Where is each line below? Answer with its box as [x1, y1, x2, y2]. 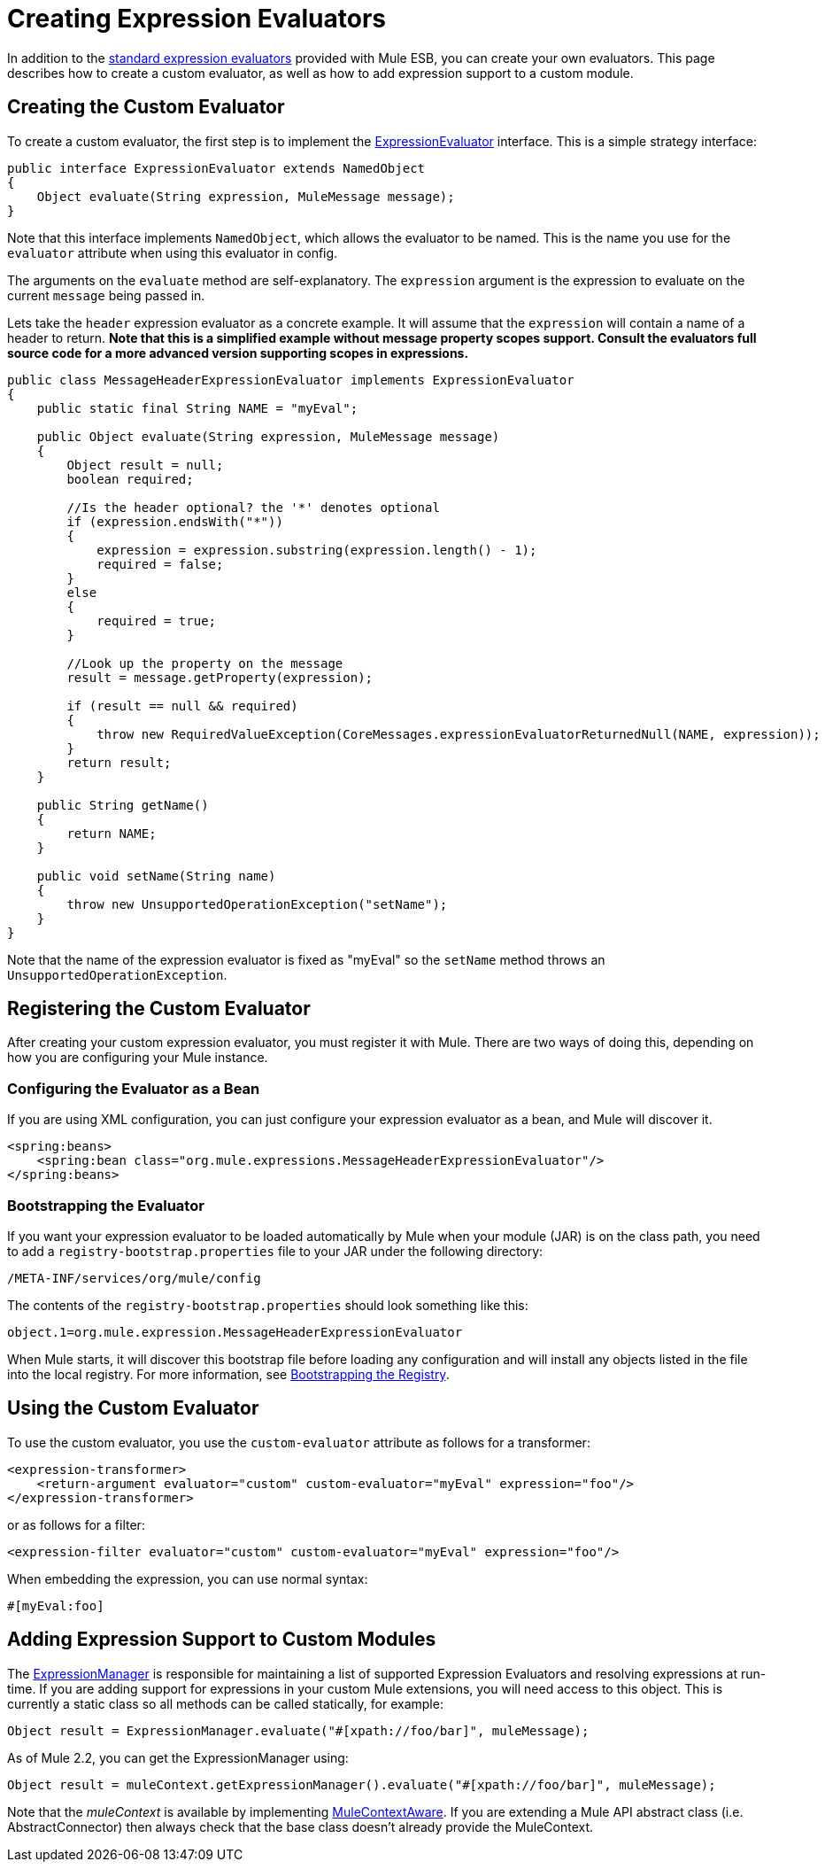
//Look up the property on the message [66, 655, 343, 671]
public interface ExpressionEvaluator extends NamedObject [7, 160, 426, 175]
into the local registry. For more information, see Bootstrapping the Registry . [7, 1366, 450, 1382]
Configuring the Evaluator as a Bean [7, 1079, 260, 1097]
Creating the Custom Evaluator [7, 96, 285, 119]
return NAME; [66, 826, 157, 841]
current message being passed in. [7, 287, 205, 303]
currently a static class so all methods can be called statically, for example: [7, 1695, 443, 1711]
